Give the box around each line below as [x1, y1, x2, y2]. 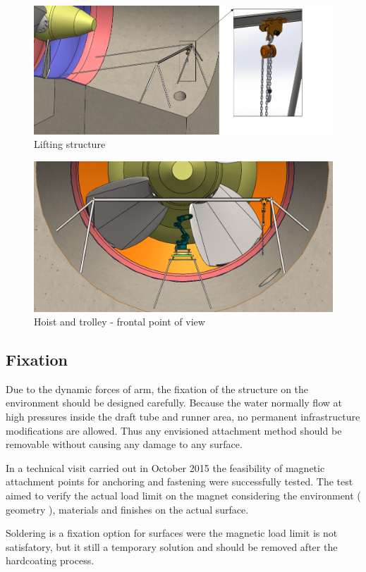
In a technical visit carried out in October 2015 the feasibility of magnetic [6, 460, 325, 475]
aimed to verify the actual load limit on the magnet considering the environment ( [6, 488, 361, 503]
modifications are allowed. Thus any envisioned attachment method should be [6, 423, 342, 437]
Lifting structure [34, 137, 106, 151]
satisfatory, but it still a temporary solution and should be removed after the [6, 539, 338, 554]
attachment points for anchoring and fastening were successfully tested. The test [6, 474, 353, 489]
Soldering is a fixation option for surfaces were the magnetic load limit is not [6, 526, 338, 540]
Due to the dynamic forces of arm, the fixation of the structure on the [6, 381, 309, 396]
